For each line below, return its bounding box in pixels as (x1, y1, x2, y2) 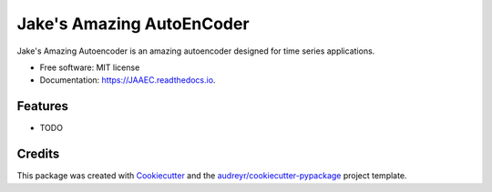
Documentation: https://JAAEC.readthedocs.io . (39, 75, 216, 86)
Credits (16, 147, 60, 162)
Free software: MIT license (39, 62, 140, 73)
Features (16, 98, 68, 114)
